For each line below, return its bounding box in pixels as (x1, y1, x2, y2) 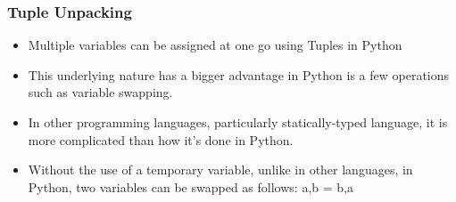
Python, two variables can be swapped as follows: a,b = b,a (28, 177, 353, 196)
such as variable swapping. (28, 83, 173, 101)
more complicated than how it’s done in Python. (28, 130, 294, 149)
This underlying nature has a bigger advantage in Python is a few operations (28, 65, 450, 84)
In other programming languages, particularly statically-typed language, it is (28, 113, 448, 131)
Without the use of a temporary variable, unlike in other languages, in (28, 160, 413, 179)
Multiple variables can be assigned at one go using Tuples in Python (28, 36, 402, 54)
